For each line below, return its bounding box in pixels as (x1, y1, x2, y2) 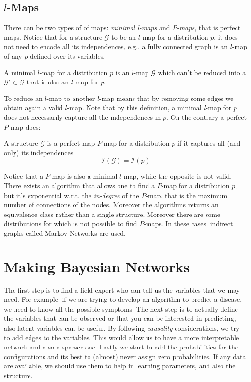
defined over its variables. (30, 50, 105, 61)
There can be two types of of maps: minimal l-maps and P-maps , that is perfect (4, 22, 241, 33)
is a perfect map (47, 138, 95, 148)
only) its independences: (4, 147, 75, 157)
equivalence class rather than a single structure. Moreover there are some (4, 209, 221, 219)
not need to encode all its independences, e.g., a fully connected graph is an (4, 41, 228, 51)
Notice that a (4, 171, 44, 181)
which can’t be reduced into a (158, 67, 246, 77)
